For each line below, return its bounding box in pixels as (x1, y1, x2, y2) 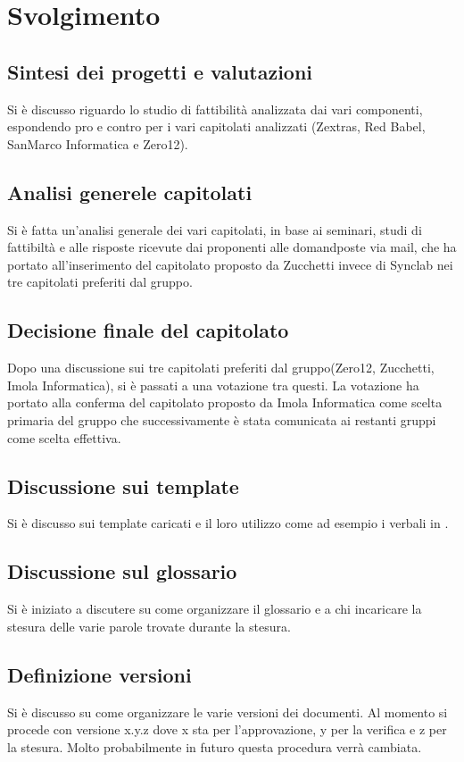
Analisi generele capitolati (7, 178, 253, 205)
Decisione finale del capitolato (7, 316, 289, 344)
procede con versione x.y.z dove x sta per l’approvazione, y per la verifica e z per (7, 720, 447, 739)
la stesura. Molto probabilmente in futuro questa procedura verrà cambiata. (7, 737, 422, 756)
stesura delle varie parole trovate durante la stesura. (7, 616, 291, 635)
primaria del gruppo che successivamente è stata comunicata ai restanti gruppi (7, 410, 436, 429)
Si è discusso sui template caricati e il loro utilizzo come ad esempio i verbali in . (7, 514, 449, 532)
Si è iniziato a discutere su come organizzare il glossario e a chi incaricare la (7, 599, 422, 618)
